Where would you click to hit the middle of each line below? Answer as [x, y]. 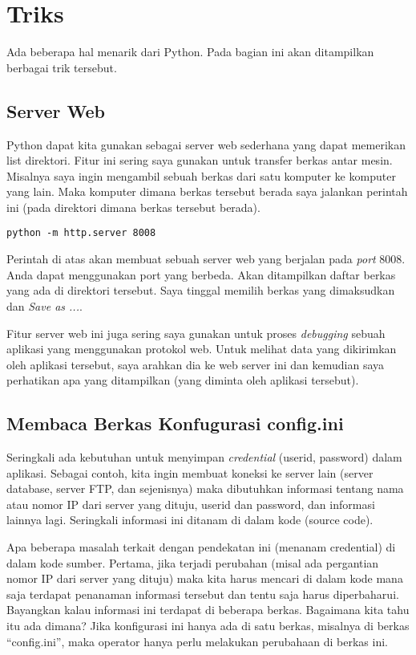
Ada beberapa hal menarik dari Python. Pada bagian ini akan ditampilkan [190, 52]
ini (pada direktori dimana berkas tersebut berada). [133, 207]
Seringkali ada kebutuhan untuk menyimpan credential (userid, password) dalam [204, 457]
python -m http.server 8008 [81, 233]
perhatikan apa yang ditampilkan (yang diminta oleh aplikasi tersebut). [183, 380]
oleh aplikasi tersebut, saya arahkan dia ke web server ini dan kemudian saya [196, 364]
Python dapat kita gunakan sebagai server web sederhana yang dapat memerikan [206, 144]
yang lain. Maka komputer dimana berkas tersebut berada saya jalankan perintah [207, 191]
